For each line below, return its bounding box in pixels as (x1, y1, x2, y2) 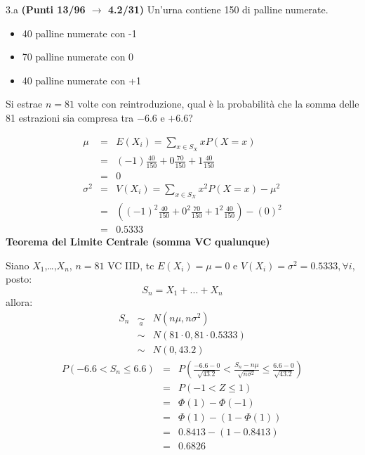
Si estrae (6, 96, 43, 111)
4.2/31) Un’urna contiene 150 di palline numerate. (108, 2, 328, 16)
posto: (6, 271, 32, 286)
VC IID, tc (107, 257, 154, 272)
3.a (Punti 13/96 (6, 2, 86, 16)
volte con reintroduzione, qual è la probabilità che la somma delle (77, 96, 359, 111)
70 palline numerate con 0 (22, 49, 134, 64)
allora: (6, 295, 33, 309)
